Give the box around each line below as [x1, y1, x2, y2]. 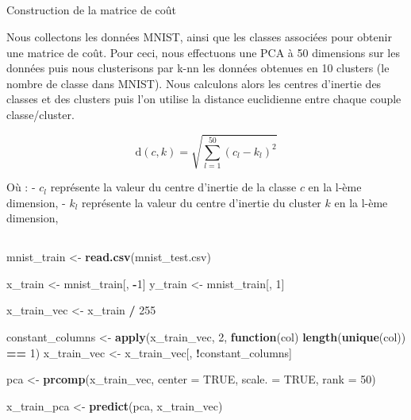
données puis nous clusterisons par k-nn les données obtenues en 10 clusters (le [6, 60, 390, 76]
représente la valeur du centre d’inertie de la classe [50, 179, 297, 195]
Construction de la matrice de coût [6, 2, 177, 18]
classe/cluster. [6, 106, 75, 122]
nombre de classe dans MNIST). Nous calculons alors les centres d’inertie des [6, 75, 382, 91]
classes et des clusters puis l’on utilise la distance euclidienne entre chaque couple [6, 91, 401, 107]
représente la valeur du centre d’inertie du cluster [82, 194, 321, 210]
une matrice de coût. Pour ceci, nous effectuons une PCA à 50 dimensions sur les [6, 44, 400, 60]
